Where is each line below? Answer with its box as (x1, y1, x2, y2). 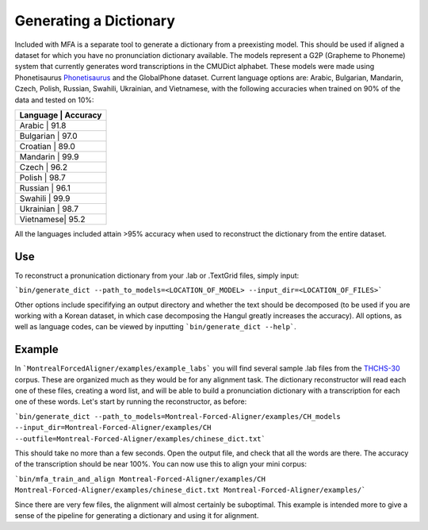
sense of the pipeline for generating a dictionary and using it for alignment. (14, 510, 259, 520)
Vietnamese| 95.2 (19, 213, 86, 225)
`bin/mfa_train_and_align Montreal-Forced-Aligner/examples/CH (14, 474, 266, 483)
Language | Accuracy (19, 109, 102, 121)
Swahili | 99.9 (19, 193, 71, 204)
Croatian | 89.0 (19, 140, 75, 152)
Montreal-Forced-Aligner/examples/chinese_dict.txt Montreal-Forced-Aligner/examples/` (14, 486, 366, 495)
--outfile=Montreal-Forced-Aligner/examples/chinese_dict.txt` (14, 434, 266, 444)
